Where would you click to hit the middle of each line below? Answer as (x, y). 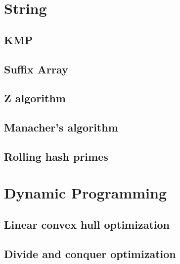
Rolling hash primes (56, 156)
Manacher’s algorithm (61, 127)
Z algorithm (35, 98)
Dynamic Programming (86, 193)
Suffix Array (36, 69)
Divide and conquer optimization (90, 253)
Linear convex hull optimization (87, 225)
